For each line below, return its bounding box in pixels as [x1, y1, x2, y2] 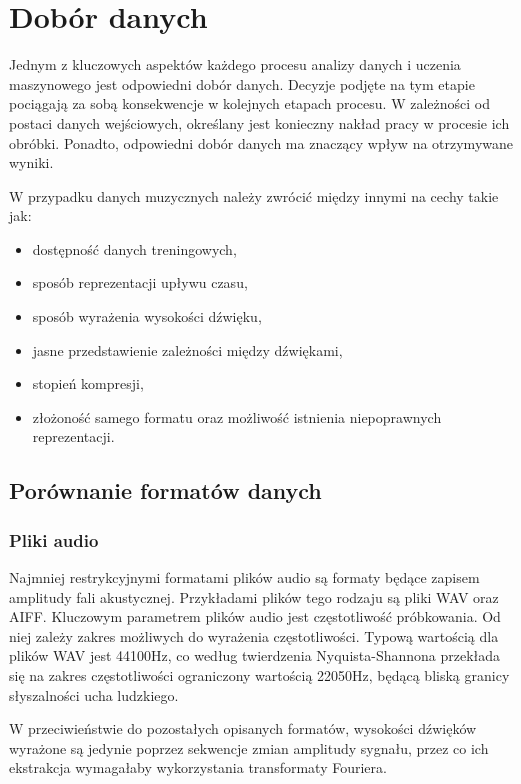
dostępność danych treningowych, [32, 238, 237, 259]
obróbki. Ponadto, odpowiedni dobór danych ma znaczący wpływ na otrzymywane [9, 132, 513, 153]
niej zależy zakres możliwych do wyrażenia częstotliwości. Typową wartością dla [9, 625, 499, 646]
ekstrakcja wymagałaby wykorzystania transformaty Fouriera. [9, 757, 387, 778]
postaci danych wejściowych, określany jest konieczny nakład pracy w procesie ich [9, 112, 510, 133]
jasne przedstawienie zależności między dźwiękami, [32, 339, 343, 360]
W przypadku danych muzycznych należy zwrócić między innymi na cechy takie [9, 185, 499, 206]
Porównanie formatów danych [9, 475, 322, 506]
